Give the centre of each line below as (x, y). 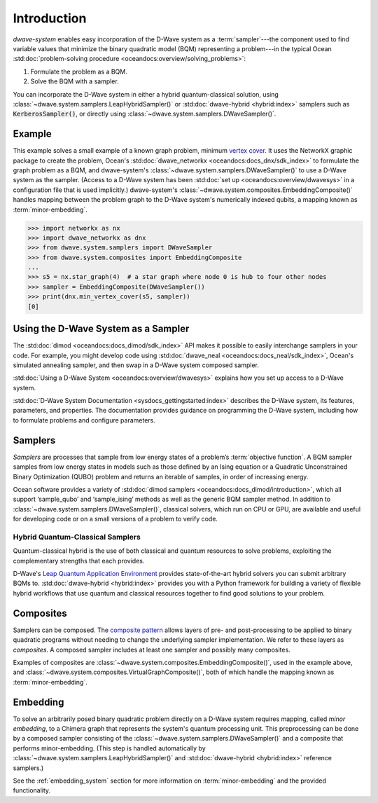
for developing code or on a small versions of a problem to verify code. (115, 519)
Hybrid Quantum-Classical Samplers (77, 537)
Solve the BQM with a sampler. (75, 81)
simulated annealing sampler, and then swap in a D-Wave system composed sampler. (136, 365)
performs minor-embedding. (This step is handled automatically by (109, 748)
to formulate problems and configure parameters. (84, 420)
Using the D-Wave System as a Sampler (101, 329)
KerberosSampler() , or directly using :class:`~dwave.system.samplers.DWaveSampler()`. (145, 114)
